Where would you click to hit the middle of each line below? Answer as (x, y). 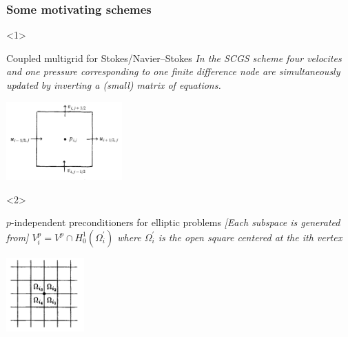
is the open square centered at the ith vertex (250, 237)
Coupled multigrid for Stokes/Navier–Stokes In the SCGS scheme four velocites (174, 58)
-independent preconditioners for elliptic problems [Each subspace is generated (176, 222)
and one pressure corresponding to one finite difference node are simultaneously (173, 71)
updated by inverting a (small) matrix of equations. (114, 85)
